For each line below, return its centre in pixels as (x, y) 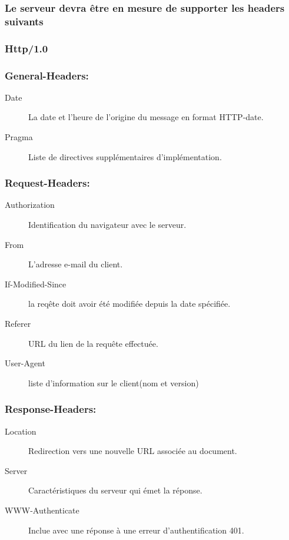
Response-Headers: (51, 409)
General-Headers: (47, 75)
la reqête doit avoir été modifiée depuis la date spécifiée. (129, 304)
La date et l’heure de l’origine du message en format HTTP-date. (146, 117)
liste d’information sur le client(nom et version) (114, 382)
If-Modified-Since (36, 284)
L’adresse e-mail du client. (76, 264)
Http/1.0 (26, 48)
